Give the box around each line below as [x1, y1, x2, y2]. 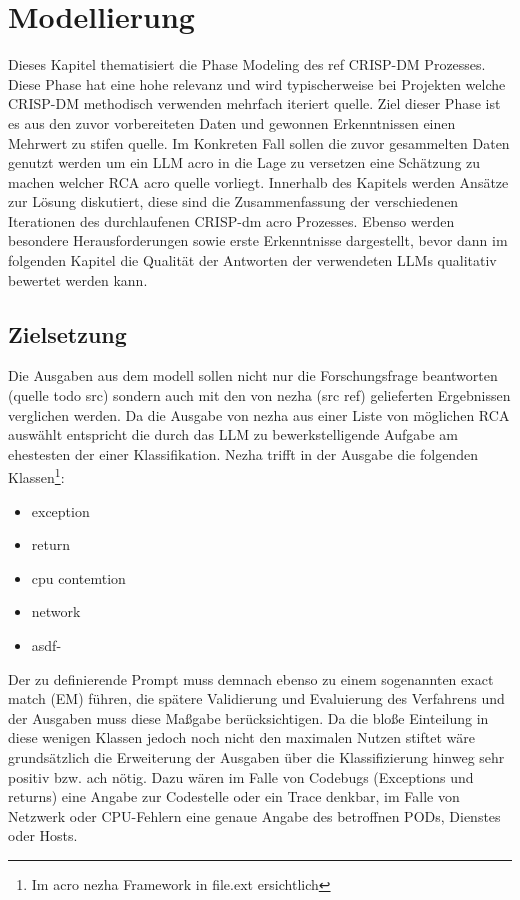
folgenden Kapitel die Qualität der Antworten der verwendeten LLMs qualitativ [8, 250, 497, 271]
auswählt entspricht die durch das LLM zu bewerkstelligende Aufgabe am [8, 424, 458, 445]
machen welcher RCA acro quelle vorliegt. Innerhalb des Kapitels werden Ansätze [8, 171, 509, 192]
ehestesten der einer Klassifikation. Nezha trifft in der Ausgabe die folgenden [8, 443, 478, 464]
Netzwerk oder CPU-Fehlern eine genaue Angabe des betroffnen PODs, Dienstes [8, 805, 501, 826]
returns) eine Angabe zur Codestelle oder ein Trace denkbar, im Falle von [8, 786, 460, 807]
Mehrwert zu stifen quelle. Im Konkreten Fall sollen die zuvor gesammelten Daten [8, 132, 510, 153]
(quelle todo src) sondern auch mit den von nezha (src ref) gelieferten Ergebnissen [8, 385, 511, 406]
